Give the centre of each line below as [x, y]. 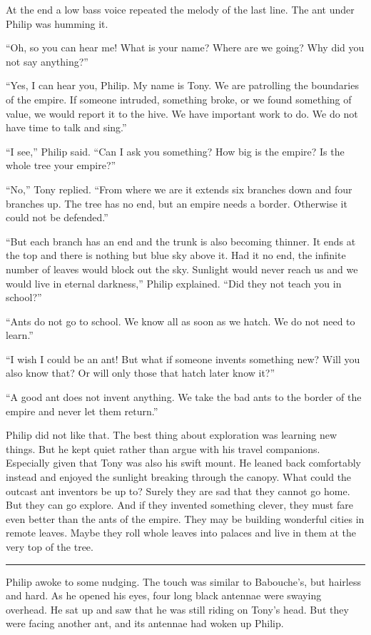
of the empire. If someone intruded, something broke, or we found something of [179, 99]
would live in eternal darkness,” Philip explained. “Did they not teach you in [174, 283]
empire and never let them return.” [82, 411]
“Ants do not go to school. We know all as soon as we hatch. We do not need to [181, 321]
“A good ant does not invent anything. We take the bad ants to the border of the [184, 397]
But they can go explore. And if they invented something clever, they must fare [179, 505]
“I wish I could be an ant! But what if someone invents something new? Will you [183, 359]
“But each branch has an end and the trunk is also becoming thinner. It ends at [181, 241]
